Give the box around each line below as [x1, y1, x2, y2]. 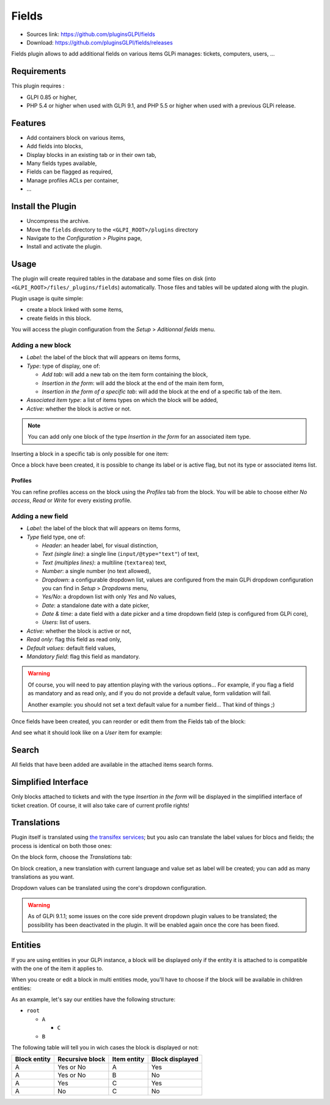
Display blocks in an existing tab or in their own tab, [26, 151, 157, 158]
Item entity [112, 1055, 145, 1063]
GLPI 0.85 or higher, [26, 93, 77, 101]
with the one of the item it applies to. [11, 965, 104, 972]
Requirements [11, 66, 67, 76]
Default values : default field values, [26, 644, 116, 652]
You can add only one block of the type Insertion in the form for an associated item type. [28, 433, 251, 440]
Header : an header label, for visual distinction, [42, 541, 158, 549]
